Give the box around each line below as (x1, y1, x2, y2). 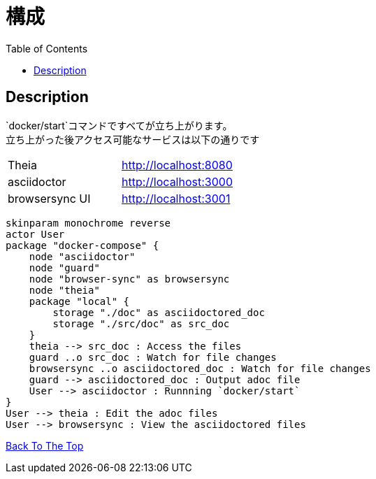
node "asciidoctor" (29, 250, 136, 262)
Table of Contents (6, 42, 88, 55)
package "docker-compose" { (6, 239, 159, 251)
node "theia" (29, 284, 100, 296)
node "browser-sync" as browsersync (29, 273, 230, 285)
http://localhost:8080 (122, 157, 233, 172)
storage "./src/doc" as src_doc (52, 317, 230, 329)
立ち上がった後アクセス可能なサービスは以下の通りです (6, 133, 260, 145)
